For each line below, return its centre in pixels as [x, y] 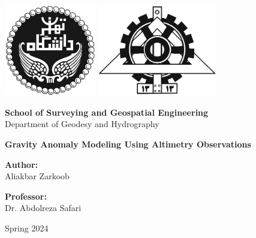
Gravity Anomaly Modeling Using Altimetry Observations [128, 144]
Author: [22, 164]
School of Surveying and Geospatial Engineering [107, 112]
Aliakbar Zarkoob [37, 176]
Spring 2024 [27, 228]
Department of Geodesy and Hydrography [82, 124]
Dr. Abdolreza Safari [43, 208]
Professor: [26, 196]
